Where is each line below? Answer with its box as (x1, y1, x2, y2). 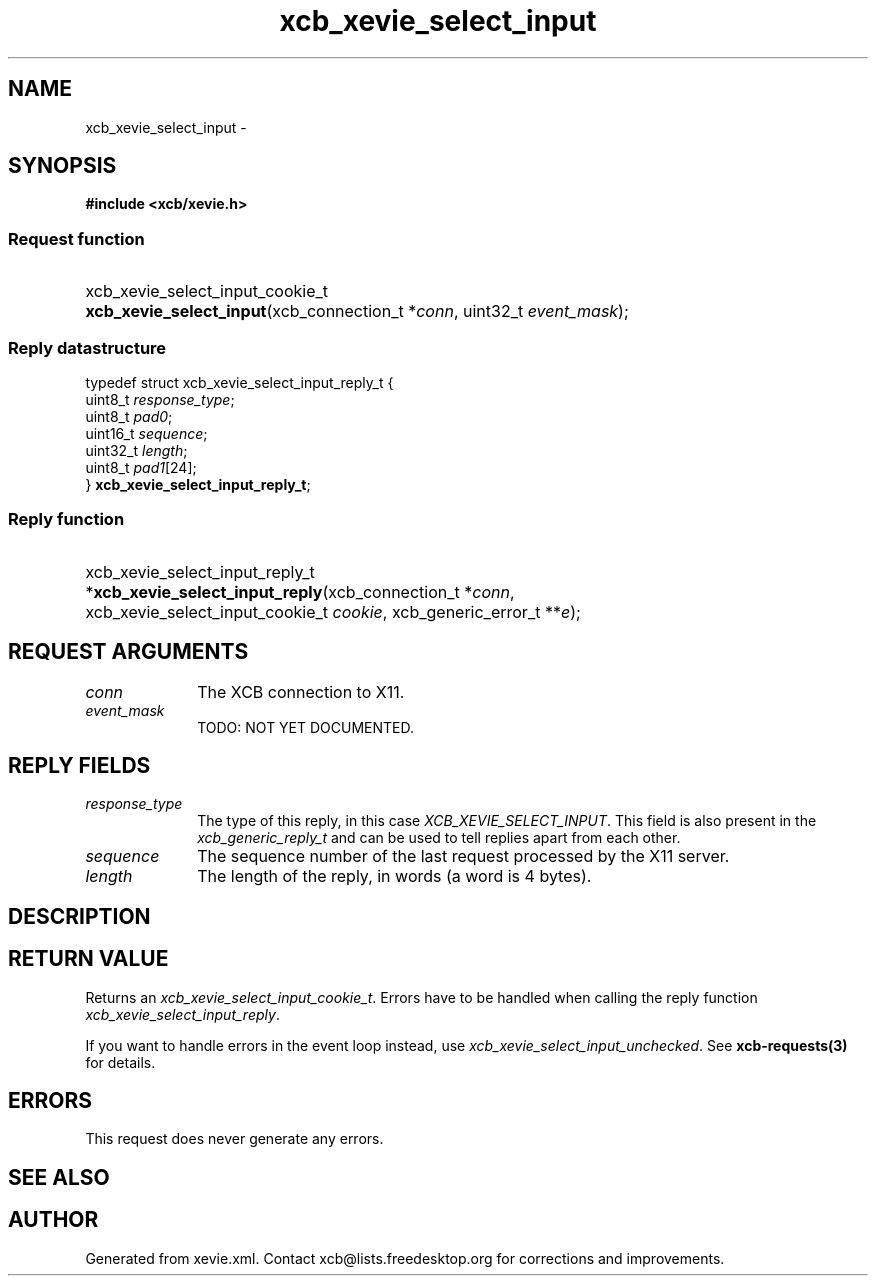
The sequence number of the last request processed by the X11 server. (197, 846, 730, 867)
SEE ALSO (8, 1164, 110, 1190)
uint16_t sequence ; (85, 424, 208, 442)
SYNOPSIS (8, 153, 117, 179)
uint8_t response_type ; (85, 390, 235, 408)
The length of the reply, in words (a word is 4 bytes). (197, 866, 592, 887)
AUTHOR (8, 1207, 99, 1233)
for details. (85, 1053, 156, 1071)
